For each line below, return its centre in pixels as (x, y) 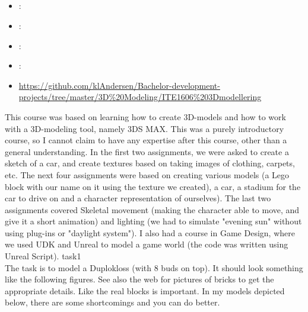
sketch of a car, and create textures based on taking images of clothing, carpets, (150, 163)
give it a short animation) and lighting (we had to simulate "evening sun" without (153, 221)
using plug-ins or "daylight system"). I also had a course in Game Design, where (150, 232)
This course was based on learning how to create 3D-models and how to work (145, 116)
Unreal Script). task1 (43, 256)
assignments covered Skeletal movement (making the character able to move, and (152, 209)
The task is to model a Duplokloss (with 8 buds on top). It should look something (154, 267)
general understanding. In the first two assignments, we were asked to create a (147, 151)
